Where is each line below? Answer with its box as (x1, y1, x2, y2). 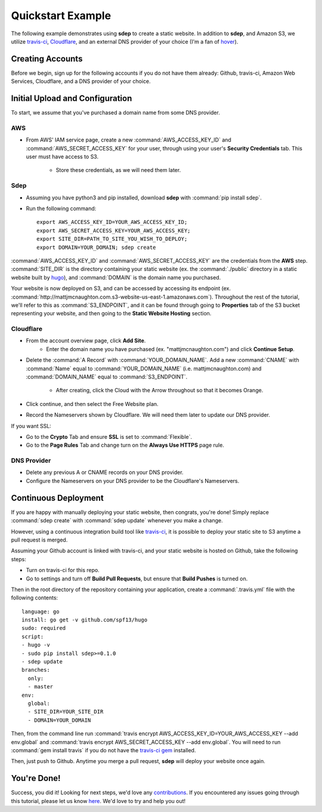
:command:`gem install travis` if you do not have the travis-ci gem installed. (11, 746, 196, 753)
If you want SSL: (11, 422, 52, 429)
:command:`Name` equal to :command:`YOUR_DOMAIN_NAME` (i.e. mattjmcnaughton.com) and (26, 365, 262, 372)
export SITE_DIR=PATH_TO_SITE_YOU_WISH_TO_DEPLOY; (36, 236, 188, 242)
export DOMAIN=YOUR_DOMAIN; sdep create (36, 244, 156, 251)
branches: (21, 666, 50, 673)
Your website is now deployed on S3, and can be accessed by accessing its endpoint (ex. (11, 285, 231, 292)
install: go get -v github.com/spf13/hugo (21, 617, 148, 623)
